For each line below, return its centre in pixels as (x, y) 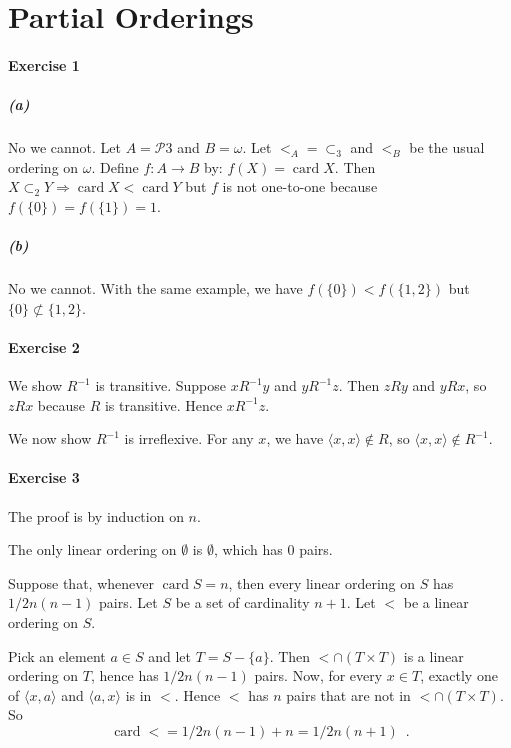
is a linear (433, 655)
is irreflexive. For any (189, 438)
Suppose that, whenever (81, 582)
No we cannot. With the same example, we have (155, 288)
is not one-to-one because (300, 186)
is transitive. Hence (163, 404)
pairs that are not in (348, 694)
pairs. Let (128, 602)
